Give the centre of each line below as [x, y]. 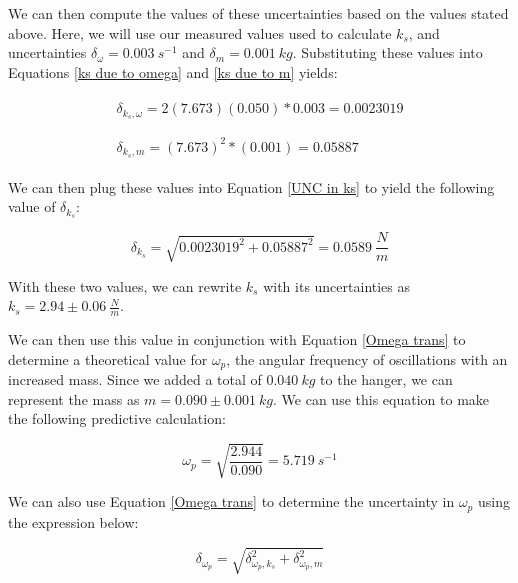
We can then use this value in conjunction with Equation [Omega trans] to [237, 338]
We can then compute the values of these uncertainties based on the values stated [258, 13]
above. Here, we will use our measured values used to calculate [200, 32]
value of [32, 206]
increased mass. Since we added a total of [135, 379]
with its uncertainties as [337, 285]
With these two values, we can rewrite [125, 285]
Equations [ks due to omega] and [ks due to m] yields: [173, 71]
